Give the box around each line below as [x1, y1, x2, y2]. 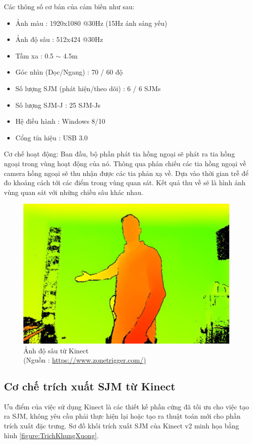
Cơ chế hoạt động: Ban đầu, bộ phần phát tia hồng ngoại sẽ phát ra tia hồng [4, 149, 235, 159]
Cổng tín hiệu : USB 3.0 [15, 132, 88, 142]
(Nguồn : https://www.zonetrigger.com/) [23, 355, 146, 365]
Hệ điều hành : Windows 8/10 [15, 116, 105, 126]
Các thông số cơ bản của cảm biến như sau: [4, 1, 135, 11]
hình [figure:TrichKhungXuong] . [4, 430, 99, 440]
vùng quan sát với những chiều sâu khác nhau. [4, 187, 143, 197]
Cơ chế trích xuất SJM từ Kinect [4, 379, 175, 394]
